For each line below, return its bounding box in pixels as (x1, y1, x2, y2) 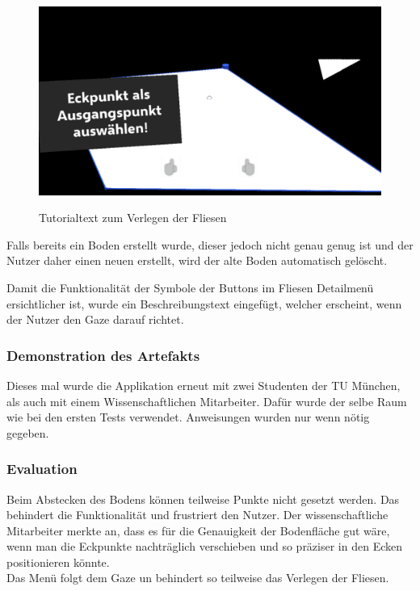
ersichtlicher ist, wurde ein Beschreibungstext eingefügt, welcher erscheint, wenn (6, 295, 402, 312)
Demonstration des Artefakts (6, 345, 200, 365)
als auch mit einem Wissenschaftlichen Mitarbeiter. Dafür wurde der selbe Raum (6, 392, 407, 409)
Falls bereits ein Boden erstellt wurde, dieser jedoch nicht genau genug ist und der (6, 236, 414, 253)
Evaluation (6, 459, 78, 479)
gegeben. (6, 424, 49, 441)
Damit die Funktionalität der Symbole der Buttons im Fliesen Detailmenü (6, 279, 374, 295)
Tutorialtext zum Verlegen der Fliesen (39, 209, 227, 226)
